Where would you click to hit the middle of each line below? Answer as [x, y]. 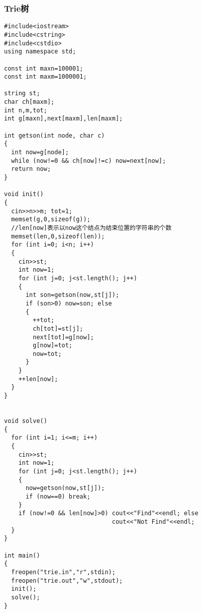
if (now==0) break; [58, 496]
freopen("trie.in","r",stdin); [63, 572]
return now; [31, 169]
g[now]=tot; [53, 346]
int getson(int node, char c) [55, 135]
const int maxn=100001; [44, 68]
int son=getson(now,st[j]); [72, 295]
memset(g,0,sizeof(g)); [51, 220]
